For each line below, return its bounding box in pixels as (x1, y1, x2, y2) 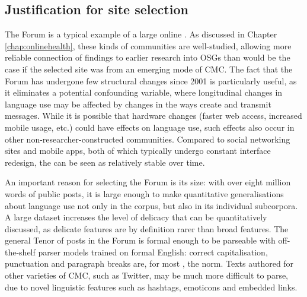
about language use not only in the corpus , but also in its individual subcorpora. (5, 199, 298, 211)
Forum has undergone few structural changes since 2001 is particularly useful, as (5, 74, 297, 87)
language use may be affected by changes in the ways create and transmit (5, 97, 271, 110)
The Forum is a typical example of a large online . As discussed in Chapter (5, 28, 277, 40)
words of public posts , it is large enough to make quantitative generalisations (5, 187, 284, 200)
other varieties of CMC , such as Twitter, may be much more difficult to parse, (5, 269, 289, 282)
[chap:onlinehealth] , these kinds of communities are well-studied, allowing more (5, 39, 292, 52)
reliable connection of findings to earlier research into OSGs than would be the (5, 51, 290, 64)
